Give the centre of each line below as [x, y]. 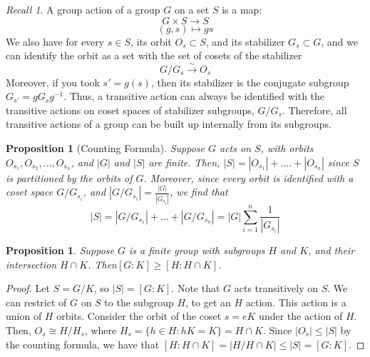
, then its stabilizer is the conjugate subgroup [250, 82]
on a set [192, 9]
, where [101, 330]
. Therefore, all [314, 110]
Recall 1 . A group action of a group [83, 9]
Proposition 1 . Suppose [60, 250]
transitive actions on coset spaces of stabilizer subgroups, [130, 110]
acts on [236, 147]
